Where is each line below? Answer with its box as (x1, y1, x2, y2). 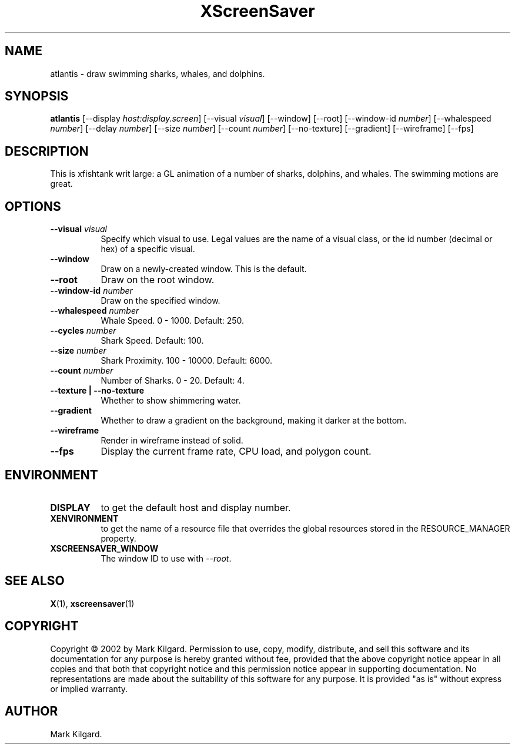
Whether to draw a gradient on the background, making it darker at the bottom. (101, 415, 407, 426)
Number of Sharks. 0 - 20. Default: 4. (101, 375, 245, 386)
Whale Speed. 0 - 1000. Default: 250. (101, 315, 245, 326)
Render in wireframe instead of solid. (101, 435, 243, 446)
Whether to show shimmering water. (101, 395, 241, 406)
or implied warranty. (50, 683, 128, 694)
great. (50, 179, 73, 189)
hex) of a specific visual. (101, 244, 195, 254)
